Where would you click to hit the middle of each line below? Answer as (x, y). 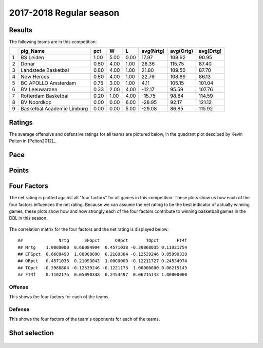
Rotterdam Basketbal (45, 96)
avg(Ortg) (182, 51)
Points (19, 171)
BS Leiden (32, 58)
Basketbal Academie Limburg (54, 109)
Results (21, 30)
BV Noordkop (36, 102)
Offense (19, 287)
